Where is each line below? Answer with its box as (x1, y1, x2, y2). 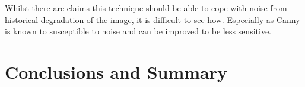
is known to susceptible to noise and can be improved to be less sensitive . (5, 25, 272, 37)
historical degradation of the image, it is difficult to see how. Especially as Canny (5, 13, 300, 25)
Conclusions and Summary (5, 59, 227, 83)
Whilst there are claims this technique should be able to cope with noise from (5, 2, 287, 14)
